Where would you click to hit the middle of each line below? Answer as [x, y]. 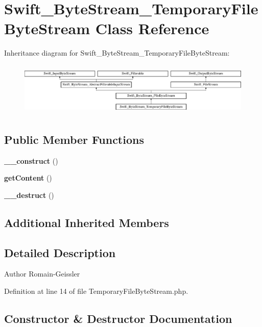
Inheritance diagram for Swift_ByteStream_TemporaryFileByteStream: [117, 53]
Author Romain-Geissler [42, 274]
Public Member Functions [74, 139]
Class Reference [152, 28]
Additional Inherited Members [87, 222]
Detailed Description [60, 252]
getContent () [28, 178]
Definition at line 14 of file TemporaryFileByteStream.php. [96, 291]
